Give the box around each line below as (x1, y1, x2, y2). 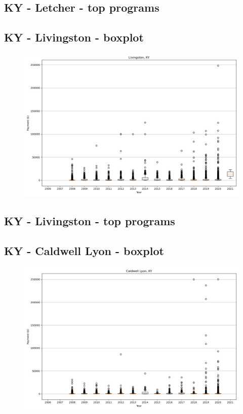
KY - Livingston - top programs (4, 213, 175, 229)
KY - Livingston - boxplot (4, 29, 144, 45)
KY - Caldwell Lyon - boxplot (4, 243, 164, 259)
